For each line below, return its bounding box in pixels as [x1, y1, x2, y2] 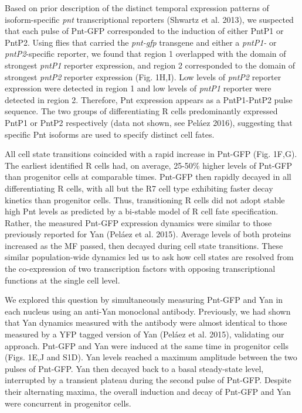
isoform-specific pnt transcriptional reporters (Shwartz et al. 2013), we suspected [5, 13, 294, 25]
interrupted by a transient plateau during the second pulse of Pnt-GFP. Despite [5, 374, 291, 386]
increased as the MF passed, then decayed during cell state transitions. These [5, 239, 283, 251]
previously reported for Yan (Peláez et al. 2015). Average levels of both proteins [5, 228, 291, 240]
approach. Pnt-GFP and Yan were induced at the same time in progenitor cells [5, 339, 289, 351]
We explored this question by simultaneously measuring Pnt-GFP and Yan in [5, 293, 283, 306]
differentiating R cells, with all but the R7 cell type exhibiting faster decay [5, 182, 273, 194]
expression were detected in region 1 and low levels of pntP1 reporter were [5, 82, 272, 94]
